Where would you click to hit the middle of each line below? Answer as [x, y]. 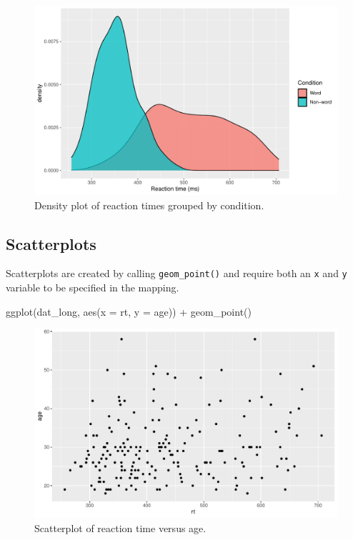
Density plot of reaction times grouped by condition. [149, 205]
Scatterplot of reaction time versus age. [120, 527]
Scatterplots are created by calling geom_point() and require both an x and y [176, 273]
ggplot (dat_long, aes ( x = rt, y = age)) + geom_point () [129, 311]
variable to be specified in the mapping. [93, 287]
